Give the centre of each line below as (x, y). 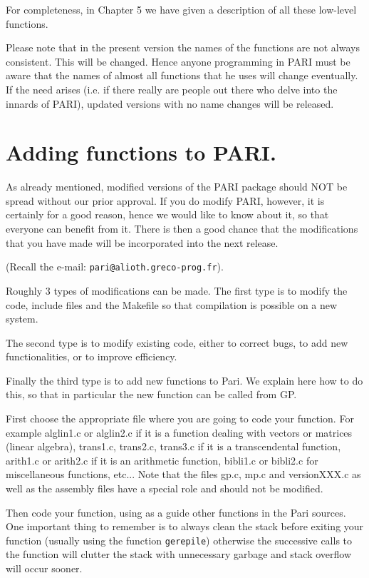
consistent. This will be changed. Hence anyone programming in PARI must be (178, 61)
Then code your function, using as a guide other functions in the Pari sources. (176, 512)
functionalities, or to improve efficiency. (92, 356)
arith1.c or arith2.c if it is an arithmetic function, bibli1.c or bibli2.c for (162, 460)
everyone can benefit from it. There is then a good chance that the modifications (182, 229)
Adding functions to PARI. (141, 152)
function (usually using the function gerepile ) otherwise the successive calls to (179, 540)
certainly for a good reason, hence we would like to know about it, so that (167, 214)
